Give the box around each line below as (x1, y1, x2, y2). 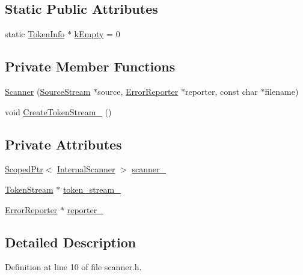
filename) (265, 85, 299, 97)
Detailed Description (5, 232, 136, 251)
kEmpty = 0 (74, 28, 120, 40)
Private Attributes (5, 134, 122, 153)
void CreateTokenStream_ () (5, 105, 112, 118)
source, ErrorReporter (97, 85, 179, 97)
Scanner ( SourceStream (5, 85, 91, 97)
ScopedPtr (5, 163, 43, 175)
